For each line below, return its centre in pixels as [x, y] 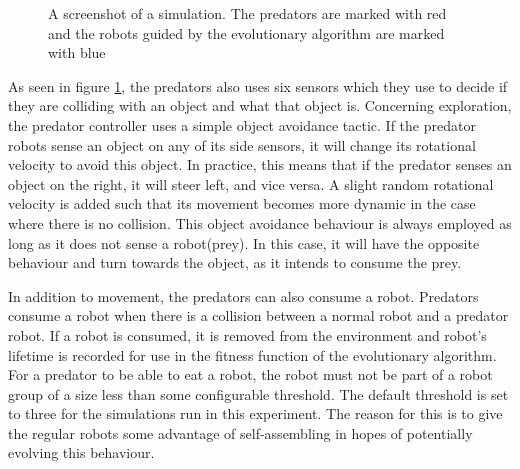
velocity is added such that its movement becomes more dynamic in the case [242, 203]
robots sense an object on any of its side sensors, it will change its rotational [242, 144]
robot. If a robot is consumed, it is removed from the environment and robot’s [247, 334]
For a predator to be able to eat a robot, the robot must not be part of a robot [250, 374]
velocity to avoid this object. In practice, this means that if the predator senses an [260, 164]
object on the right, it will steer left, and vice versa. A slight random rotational [251, 183]
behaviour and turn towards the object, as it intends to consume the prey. [235, 262]
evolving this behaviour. [81, 452]
